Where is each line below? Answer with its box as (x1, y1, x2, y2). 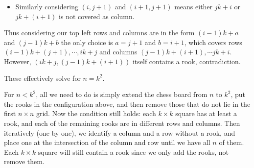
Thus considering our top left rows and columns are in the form (4, 27, 195, 38)
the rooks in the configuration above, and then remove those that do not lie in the (4, 98, 251, 109)
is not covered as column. (59, 11, 135, 21)
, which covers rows (184, 37, 242, 47)
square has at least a (175, 108, 237, 119)
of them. (219, 137, 244, 147)
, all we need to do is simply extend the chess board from (36, 89, 208, 99)
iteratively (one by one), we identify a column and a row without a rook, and (4, 127, 235, 138)
